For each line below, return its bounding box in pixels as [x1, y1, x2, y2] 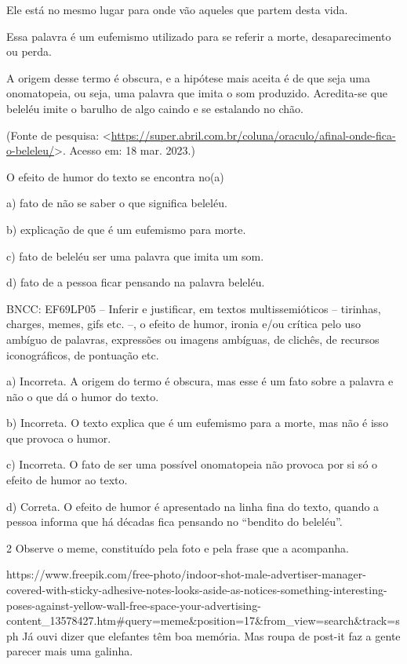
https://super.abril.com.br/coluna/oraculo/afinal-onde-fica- [111, 126, 396, 143]
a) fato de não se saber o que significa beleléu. [6, 195, 227, 211]
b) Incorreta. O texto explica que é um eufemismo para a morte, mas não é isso [6, 414, 388, 431]
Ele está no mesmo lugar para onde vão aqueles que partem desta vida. [6, 2, 348, 17]
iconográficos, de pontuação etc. [6, 346, 159, 363]
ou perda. [6, 43, 53, 60]
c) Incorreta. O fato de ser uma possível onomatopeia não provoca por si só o [6, 456, 378, 472]
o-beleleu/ [6, 142, 55, 159]
